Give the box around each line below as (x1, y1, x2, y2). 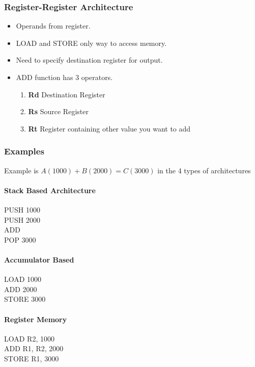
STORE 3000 (4, 294, 46, 304)
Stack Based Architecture (4, 185, 96, 195)
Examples (4, 145, 44, 158)
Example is (4, 165, 39, 175)
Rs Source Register (28, 106, 89, 117)
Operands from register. (16, 20, 91, 31)
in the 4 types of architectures (157, 165, 251, 175)
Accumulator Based (4, 254, 74, 265)
